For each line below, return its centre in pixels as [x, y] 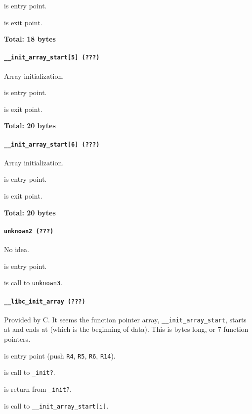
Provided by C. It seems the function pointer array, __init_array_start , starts [125, 319]
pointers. [17, 339]
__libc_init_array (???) [45, 301]
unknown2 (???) [29, 231]
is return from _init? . [38, 388]
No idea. [17, 249]
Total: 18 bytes [30, 39]
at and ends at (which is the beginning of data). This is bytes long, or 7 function [126, 329]
